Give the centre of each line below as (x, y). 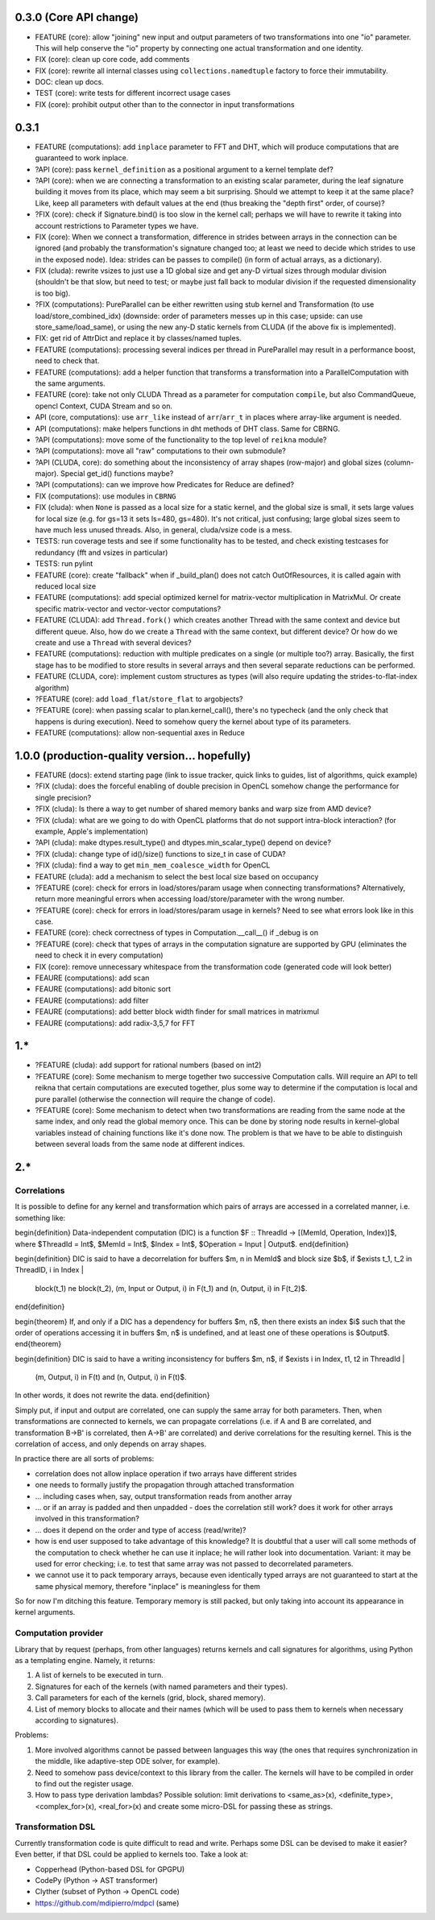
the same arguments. (70, 383)
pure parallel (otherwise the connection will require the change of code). (155, 1099)
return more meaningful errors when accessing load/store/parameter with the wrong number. (190, 899)
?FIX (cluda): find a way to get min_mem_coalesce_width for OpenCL (153, 865)
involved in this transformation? (87, 1519)
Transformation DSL (55, 1827)
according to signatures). (77, 1720)
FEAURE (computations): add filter (92, 1000)
